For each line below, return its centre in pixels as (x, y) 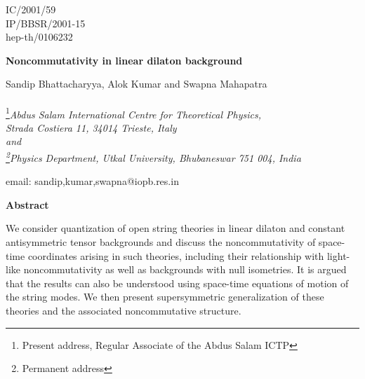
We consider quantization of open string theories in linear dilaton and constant (175, 228)
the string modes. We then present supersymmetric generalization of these (165, 297)
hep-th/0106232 (39, 37)
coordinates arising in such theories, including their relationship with (176, 255)
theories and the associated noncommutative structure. (124, 310)
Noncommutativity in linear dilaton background (124, 60)
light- (338, 255)
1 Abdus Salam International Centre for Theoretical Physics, (133, 113)
